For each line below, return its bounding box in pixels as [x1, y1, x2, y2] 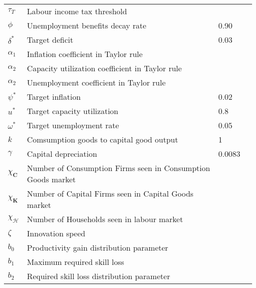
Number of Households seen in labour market [27, 213, 183, 225]
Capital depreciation [27, 148, 97, 159]
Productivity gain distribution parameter [27, 242, 168, 253]
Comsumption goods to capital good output [27, 134, 178, 145]
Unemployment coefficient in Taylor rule [27, 77, 166, 88]
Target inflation [27, 91, 81, 102]
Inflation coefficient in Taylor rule [27, 48, 143, 59]
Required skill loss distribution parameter [27, 270, 170, 282]
